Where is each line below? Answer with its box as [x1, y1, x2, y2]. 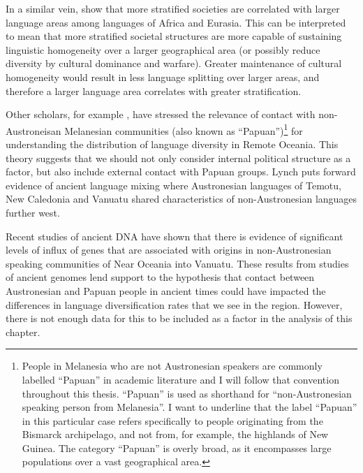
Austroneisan [6, 123, 61, 138]
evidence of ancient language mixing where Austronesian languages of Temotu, [6, 177, 341, 192]
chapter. [6, 324, 40, 339]
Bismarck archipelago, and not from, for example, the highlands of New [22, 427, 329, 442]
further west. [6, 205, 60, 219]
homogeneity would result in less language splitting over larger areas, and [6, 69, 320, 84]
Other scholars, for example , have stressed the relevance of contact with [6, 107, 316, 122]
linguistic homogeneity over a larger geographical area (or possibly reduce [6, 42, 320, 57]
